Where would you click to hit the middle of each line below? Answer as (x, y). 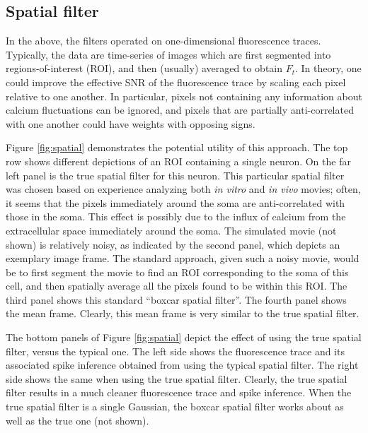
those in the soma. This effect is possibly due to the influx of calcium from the (176, 216)
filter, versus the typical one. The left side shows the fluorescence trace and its (175, 351)
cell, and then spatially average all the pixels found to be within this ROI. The (177, 286)
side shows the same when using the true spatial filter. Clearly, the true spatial (177, 378)
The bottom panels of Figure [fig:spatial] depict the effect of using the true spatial (184, 337)
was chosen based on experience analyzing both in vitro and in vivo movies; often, (183, 189)
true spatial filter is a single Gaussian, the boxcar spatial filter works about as (175, 407)
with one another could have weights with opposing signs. (131, 123)
